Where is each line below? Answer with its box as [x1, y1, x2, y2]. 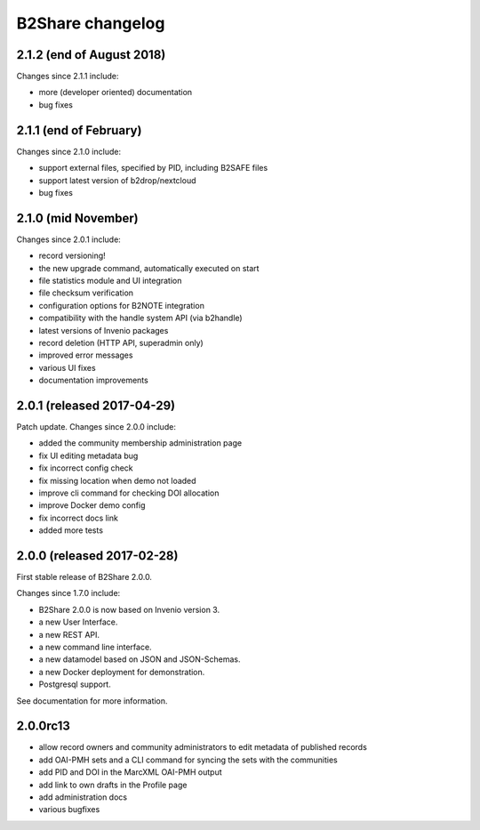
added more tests [38, 525, 104, 536]
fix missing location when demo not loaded [38, 475, 196, 486]
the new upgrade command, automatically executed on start [38, 262, 260, 273]
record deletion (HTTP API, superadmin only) [38, 337, 204, 348]
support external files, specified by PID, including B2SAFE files [38, 163, 268, 173]
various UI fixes [38, 362, 97, 373]
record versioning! [38, 250, 106, 262]
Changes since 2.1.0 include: [16, 146, 122, 157]
